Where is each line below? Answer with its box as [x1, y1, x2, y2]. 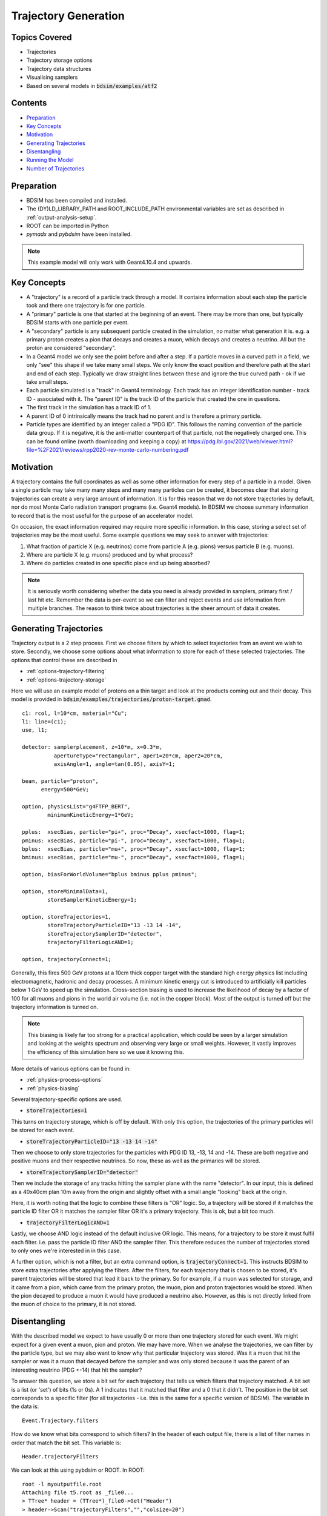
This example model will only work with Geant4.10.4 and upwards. [27, 258, 192, 266]
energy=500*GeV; [41, 786, 90, 793]
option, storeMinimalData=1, [22, 888, 108, 894]
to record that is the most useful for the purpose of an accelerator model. [11, 512, 194, 519]
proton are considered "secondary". [26, 344, 116, 352]
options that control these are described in [11, 656, 117, 663]
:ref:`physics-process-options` [26, 1076, 103, 1084]
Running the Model [26, 156, 74, 164]
